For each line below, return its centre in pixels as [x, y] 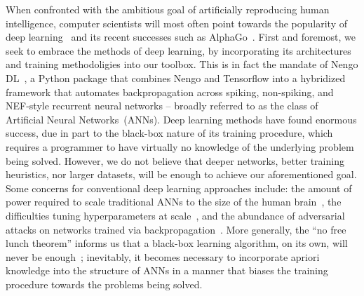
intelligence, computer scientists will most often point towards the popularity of [177, 23]
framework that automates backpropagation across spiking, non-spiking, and [170, 92]
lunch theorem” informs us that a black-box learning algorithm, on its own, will [177, 243]
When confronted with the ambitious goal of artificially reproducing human [168, 9]
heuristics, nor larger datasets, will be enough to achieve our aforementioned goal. [181, 174]
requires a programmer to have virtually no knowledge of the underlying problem [180, 146]
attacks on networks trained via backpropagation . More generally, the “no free [176, 229]
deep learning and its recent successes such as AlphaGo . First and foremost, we [181, 37]
